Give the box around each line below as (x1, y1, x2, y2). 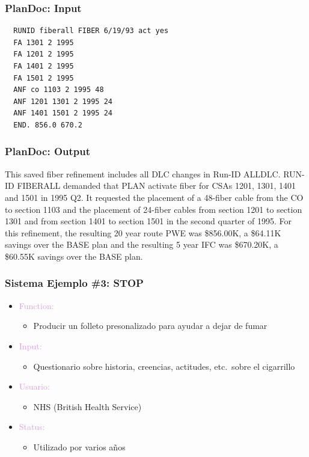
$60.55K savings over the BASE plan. (5, 250, 143, 262)
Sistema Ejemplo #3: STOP (5, 275, 144, 290)
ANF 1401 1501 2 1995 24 (13, 109, 112, 118)
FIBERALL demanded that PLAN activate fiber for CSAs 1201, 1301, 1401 (17, 179, 296, 192)
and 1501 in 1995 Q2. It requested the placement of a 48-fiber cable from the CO (5, 191, 304, 203)
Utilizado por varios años (33, 440, 126, 453)
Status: (19, 420, 45, 433)
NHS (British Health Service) (33, 400, 142, 413)
